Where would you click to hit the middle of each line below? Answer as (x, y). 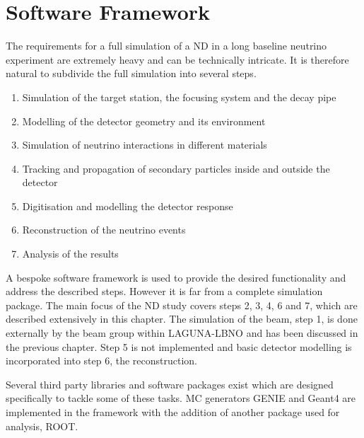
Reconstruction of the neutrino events (104, 230)
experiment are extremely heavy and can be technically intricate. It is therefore (177, 59)
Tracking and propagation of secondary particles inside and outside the (176, 168)
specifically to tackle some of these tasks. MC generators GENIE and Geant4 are (181, 398)
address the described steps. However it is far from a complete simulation (164, 291)
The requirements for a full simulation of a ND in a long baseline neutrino (166, 46)
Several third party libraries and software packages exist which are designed (170, 384)
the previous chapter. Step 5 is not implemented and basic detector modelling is (179, 346)
